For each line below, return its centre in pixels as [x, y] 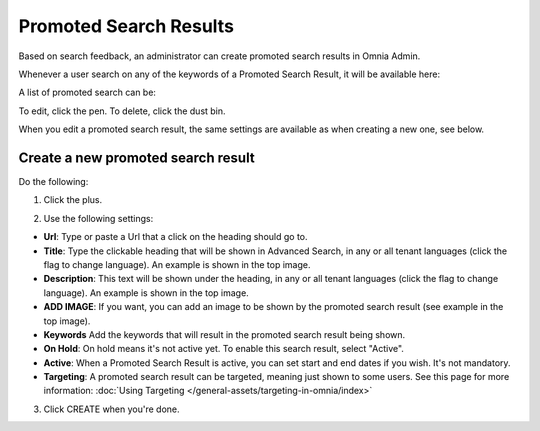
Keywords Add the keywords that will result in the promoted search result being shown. [224, 334]
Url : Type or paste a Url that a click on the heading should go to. [176, 237]
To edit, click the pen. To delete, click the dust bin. [122, 111]
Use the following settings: [98, 218]
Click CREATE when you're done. [111, 409]
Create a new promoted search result [136, 157]
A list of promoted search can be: [87, 92]
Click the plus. [73, 200]
